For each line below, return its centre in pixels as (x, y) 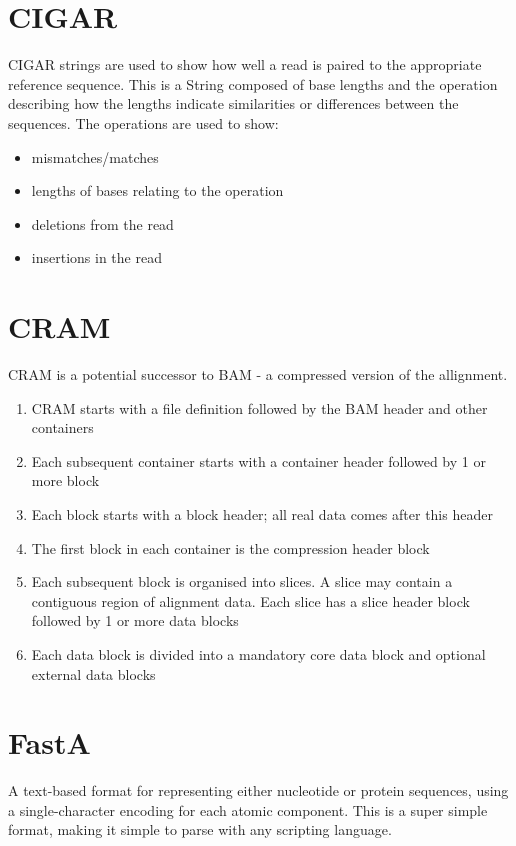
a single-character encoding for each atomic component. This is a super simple (248, 809)
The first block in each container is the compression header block (230, 547)
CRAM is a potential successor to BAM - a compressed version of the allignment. (258, 374)
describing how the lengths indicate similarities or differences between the (233, 103)
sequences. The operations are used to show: (143, 122)
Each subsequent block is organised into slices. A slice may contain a (242, 581)
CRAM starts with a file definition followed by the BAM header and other (259, 407)
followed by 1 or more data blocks (135, 620)
